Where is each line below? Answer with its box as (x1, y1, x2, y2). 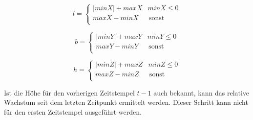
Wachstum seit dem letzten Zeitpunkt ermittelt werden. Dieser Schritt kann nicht (4, 97, 248, 107)
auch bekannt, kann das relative (153, 87, 250, 97)
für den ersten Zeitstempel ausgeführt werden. (4, 106, 142, 117)
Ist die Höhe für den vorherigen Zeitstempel (4, 87, 135, 97)
